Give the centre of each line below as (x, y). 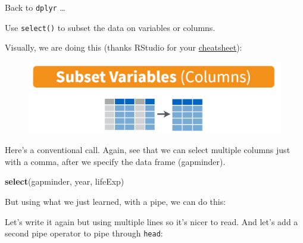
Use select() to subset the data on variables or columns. (110, 27)
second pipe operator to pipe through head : (84, 233)
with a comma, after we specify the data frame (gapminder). (115, 161)
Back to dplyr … (35, 7)
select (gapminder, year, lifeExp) (65, 181)
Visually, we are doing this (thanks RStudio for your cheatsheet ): (124, 47)
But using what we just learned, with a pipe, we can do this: (115, 201)
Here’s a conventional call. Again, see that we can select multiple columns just (148, 150)
